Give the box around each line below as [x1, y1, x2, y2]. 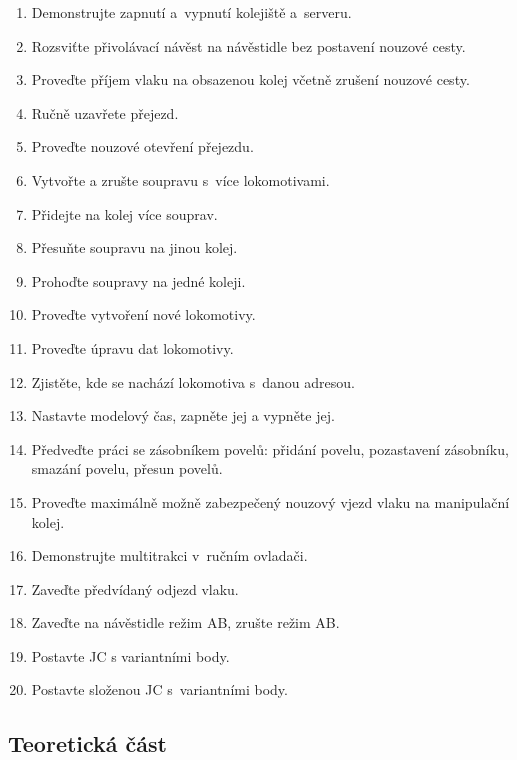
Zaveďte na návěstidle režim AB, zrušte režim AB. [31, 612, 340, 633]
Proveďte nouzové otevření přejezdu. [31, 136, 254, 157]
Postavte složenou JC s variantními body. [31, 679, 288, 700]
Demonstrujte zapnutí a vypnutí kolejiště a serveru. [31, 2, 352, 22]
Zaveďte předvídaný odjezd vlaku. [31, 578, 239, 599]
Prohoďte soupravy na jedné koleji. [31, 270, 246, 291]
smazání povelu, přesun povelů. [31, 458, 223, 479]
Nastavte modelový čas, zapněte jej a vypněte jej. [31, 405, 335, 426]
